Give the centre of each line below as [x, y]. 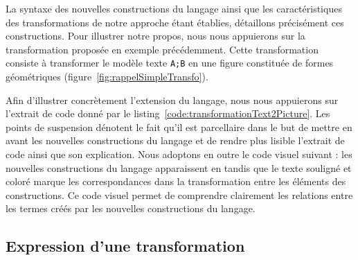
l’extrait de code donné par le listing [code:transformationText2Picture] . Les [168, 113]
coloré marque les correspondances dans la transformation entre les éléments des [176, 181]
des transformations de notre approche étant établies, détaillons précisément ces [175, 22]
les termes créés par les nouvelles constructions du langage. [131, 208]
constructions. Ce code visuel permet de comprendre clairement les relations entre [179, 194]
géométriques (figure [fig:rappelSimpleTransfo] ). [107, 77]
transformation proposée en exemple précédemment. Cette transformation [162, 49]
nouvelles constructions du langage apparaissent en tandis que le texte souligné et [179, 167]
